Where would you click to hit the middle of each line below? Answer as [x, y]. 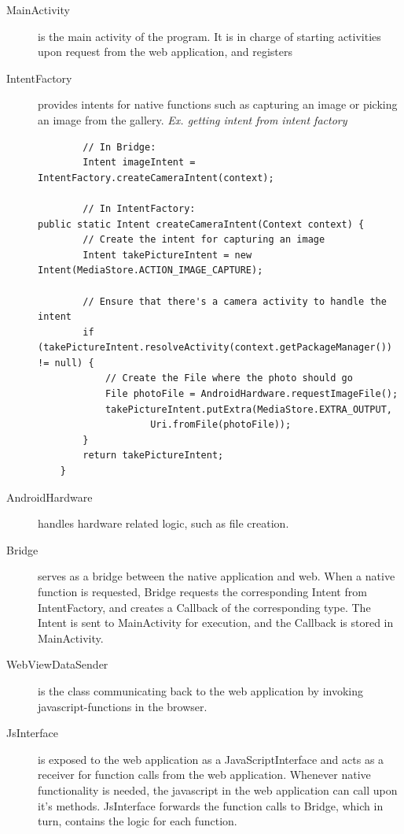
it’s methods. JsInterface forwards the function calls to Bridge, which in [211, 805]
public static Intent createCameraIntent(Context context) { [201, 224]
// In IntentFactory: [139, 208]
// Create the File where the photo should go [229, 378]
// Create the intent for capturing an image [204, 240]
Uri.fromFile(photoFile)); [221, 425]
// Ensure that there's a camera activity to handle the [235, 301]
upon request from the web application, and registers [165, 52]
